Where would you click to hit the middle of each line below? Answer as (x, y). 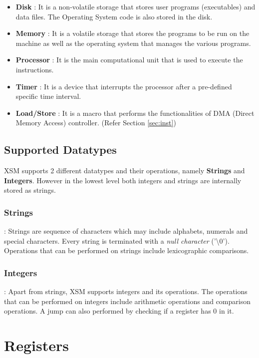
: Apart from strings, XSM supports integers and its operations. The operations (126, 291)
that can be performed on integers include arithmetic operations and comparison (127, 301)
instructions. (35, 69)
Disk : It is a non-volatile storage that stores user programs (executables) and (135, 6)
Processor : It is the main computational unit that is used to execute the (129, 60)
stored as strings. (30, 190)
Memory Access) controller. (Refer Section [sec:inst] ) (96, 123)
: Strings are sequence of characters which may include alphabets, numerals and (126, 231)
